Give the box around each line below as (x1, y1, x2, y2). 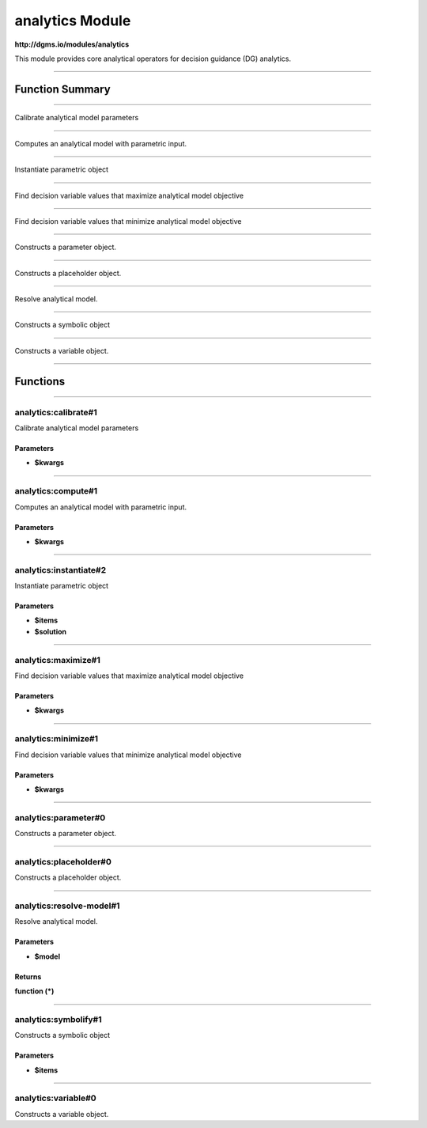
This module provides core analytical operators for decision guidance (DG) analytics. (14, 54, 292, 63)
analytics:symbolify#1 (14, 1013, 102, 1024)
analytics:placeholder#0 (14, 856, 112, 867)
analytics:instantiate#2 (14, 564, 107, 575)
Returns (14, 971, 42, 981)
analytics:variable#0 (14, 1092, 96, 1103)
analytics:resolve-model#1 (14, 900, 120, 911)
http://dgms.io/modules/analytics (14, 40, 130, 49)
